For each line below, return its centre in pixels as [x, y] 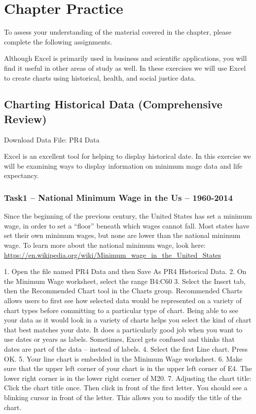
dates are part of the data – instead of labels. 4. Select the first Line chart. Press [126, 349]
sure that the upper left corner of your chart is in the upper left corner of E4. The [128, 368]
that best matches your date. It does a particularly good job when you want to [123, 329]
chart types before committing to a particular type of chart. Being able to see [121, 310]
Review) [25, 118]
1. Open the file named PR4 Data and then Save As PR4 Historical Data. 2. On [125, 271]
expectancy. [21, 175]
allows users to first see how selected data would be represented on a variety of [123, 300]
